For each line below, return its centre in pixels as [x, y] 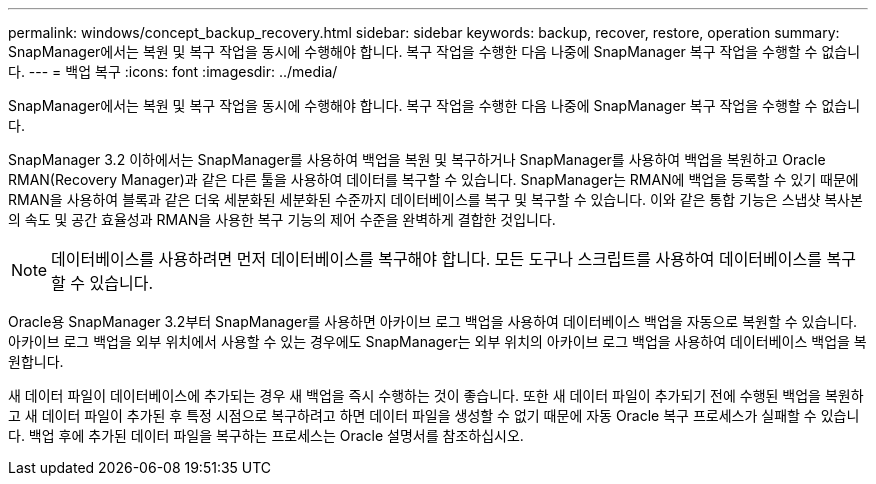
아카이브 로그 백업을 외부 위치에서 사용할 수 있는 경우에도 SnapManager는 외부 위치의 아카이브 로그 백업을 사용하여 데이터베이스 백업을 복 [437, 341]
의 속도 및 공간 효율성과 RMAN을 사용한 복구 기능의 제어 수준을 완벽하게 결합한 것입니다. [282, 219]
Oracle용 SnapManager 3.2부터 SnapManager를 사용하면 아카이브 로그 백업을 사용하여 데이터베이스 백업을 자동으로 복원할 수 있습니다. [433, 321]
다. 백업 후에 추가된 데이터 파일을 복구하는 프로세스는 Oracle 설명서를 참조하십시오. [266, 435]
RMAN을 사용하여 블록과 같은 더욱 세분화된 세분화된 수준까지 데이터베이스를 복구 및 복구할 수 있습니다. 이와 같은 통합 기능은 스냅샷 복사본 [435, 199]
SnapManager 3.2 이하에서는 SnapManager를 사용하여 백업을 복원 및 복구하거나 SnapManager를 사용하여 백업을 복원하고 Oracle [417, 159]
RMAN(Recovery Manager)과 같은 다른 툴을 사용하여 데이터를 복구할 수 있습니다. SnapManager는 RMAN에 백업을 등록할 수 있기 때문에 [433, 179]
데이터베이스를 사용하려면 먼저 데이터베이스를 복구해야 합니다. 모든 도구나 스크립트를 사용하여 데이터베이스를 [436, 259]
